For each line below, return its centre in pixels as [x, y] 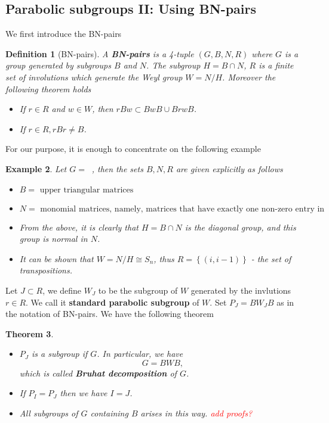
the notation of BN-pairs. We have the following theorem [110, 314]
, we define [62, 290]
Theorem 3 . [30, 333]
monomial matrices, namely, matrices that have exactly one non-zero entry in [182, 209]
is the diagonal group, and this [240, 227]
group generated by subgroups [58, 65]
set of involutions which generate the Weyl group [94, 77]
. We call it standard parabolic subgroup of [113, 302]
